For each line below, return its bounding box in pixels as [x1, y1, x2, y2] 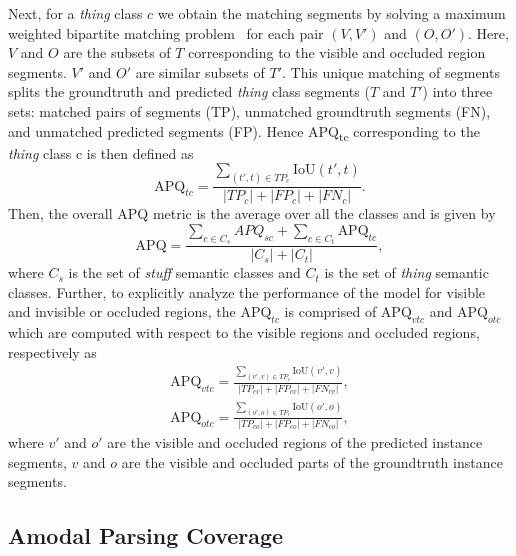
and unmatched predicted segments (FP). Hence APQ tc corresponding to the [8, 120, 480, 144]
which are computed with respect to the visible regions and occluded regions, [8, 322, 480, 343]
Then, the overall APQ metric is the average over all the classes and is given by [8, 203, 496, 224]
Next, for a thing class [8, 3, 143, 23]
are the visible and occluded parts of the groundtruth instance [121, 451, 503, 472]
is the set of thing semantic [324, 262, 489, 283]
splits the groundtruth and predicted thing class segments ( [8, 81, 370, 102]
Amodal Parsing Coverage [8, 520, 284, 551]
